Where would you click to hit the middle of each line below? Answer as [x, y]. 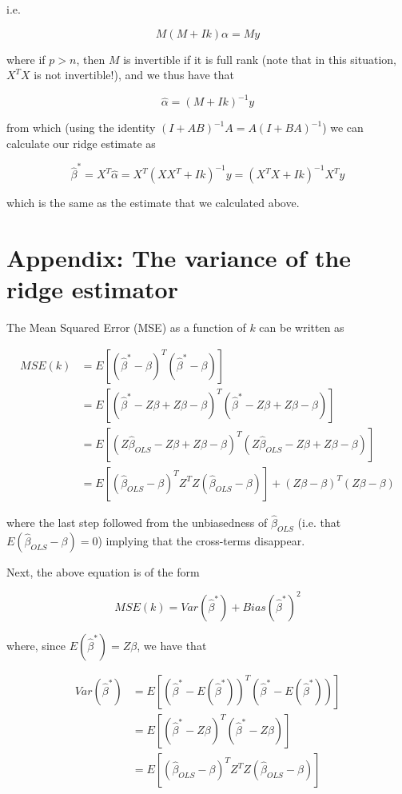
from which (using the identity [81, 128]
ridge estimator [92, 289]
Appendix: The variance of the [179, 257]
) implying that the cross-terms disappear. [201, 540]
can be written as [302, 327]
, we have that [172, 645]
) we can [343, 128]
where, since [36, 645]
